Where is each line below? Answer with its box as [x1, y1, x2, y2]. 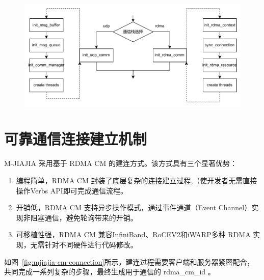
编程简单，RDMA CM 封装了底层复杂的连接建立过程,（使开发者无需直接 [16, 175, 257, 185]
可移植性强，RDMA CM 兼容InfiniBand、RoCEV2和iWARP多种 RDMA [16, 229, 251, 240]
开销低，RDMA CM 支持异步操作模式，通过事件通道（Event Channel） [16, 202, 252, 213]
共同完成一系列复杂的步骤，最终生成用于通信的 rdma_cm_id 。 [4, 266, 215, 277]
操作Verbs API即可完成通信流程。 [16, 185, 127, 195]
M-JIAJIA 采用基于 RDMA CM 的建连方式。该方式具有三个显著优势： [4, 158, 237, 169]
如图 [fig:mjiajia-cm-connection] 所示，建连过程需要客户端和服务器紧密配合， [4, 256, 254, 267]
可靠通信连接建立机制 [4, 128, 147, 149]
